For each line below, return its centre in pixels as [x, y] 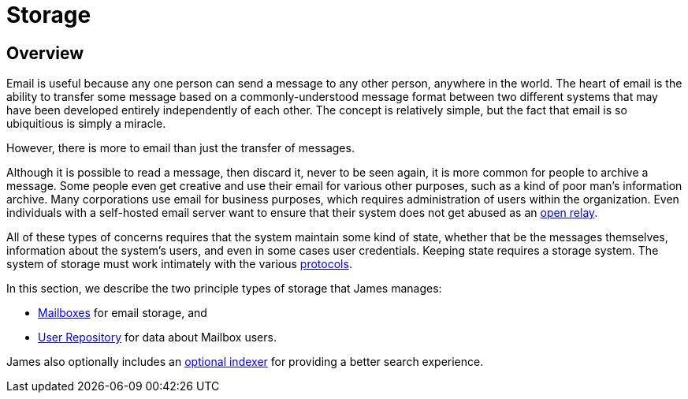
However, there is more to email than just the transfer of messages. [180, 148]
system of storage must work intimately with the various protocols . [179, 264]
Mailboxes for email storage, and [123, 313]
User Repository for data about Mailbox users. [157, 337]
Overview [45, 53]
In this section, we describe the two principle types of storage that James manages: [224, 289]
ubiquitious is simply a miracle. [86, 124]
